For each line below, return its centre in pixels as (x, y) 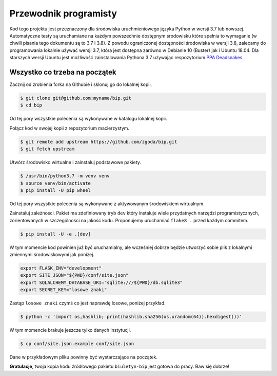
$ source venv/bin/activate (55, 183)
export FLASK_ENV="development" (61, 268)
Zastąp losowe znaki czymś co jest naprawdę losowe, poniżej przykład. (88, 303)
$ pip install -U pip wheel (55, 190)
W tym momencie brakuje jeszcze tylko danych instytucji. (70, 330)
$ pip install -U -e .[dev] (55, 234)
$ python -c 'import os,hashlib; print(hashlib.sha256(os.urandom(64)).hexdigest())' (131, 317)
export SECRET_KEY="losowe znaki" (64, 290)
